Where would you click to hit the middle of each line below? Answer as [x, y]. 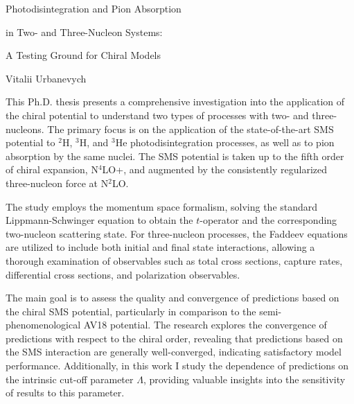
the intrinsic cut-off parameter [70, 379]
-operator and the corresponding [268, 220]
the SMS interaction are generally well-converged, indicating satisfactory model [174, 352]
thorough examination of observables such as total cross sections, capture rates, [174, 260]
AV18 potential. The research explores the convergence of [205, 325]
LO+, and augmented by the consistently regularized [214, 169]
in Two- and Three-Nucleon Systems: [84, 32]
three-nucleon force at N [57, 183]
